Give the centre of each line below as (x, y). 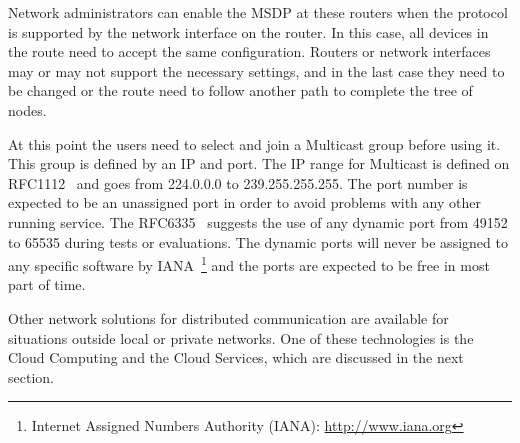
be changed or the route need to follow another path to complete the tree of (240, 90)
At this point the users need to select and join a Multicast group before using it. (254, 143)
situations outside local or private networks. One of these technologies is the (241, 337)
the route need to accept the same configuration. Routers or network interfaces (249, 51)
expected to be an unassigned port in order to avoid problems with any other (244, 202)
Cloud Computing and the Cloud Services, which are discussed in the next (236, 357)
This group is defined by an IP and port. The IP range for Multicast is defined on (259, 163)
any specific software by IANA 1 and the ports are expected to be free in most (249, 263)
